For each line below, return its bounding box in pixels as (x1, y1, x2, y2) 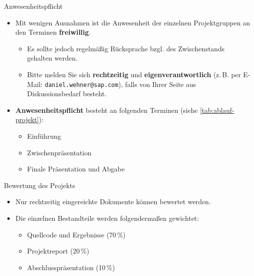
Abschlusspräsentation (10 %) (27, 262, 115, 272)
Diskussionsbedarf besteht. (27, 88, 107, 99)
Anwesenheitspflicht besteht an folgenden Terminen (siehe (15, 105, 198, 115)
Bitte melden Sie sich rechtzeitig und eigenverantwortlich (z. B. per (27, 69, 241, 79)
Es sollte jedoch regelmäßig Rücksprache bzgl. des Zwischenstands (27, 43, 225, 53)
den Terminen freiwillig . (15, 27, 91, 37)
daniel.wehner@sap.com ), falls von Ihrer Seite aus (44, 79, 196, 89)
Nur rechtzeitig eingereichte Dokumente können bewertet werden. (15, 196, 211, 207)
